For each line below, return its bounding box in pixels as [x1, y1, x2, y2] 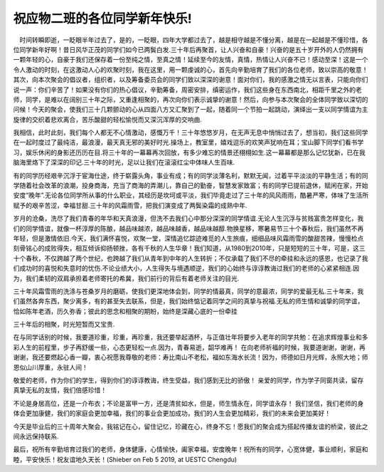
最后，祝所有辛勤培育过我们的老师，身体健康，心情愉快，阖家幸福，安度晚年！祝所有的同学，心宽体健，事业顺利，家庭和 [13, 445, 368, 453]
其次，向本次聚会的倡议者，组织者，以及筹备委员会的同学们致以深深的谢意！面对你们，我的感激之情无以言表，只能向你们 [13, 75, 368, 84]
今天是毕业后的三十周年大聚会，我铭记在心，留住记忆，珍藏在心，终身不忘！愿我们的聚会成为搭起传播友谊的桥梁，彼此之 [13, 422, 368, 431]
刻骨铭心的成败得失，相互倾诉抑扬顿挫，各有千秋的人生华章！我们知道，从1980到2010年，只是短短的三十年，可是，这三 [13, 244, 366, 253]
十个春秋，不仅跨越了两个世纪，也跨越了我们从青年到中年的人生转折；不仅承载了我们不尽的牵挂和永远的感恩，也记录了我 [13, 253, 368, 263]
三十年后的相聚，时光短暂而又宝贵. [13, 320, 115, 329]
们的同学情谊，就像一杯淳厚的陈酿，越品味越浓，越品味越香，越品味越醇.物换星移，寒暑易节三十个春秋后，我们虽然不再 [13, 224, 364, 233]
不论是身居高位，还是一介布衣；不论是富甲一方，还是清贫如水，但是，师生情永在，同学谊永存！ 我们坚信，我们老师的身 [13, 399, 364, 407]
